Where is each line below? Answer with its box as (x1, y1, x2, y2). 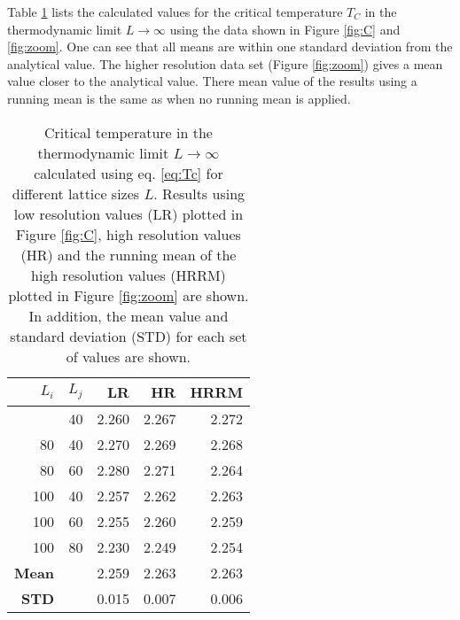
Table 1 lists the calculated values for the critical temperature (7, 3, 343, 20)
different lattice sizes (12, 182, 140, 204)
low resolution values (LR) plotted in (13, 203, 244, 224)
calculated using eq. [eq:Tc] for (34, 162, 223, 183)
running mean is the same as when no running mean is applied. (7, 89, 351, 107)
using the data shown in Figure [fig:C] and (169, 19, 401, 38)
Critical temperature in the (43, 121, 213, 143)
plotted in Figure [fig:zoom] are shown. (8, 284, 249, 306)
